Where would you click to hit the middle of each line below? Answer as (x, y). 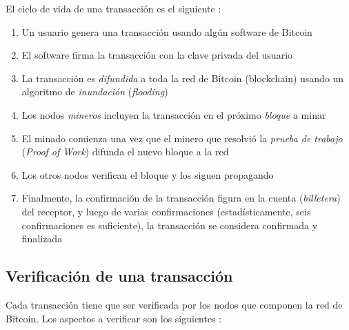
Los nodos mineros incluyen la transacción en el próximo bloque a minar (174, 114)
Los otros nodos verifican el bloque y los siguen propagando (148, 174)
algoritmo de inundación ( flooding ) (95, 91)
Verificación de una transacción (119, 276)
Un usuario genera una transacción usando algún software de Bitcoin (167, 31)
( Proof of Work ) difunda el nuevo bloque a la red (125, 152)
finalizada (42, 239)
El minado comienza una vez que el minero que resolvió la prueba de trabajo (182, 138)
